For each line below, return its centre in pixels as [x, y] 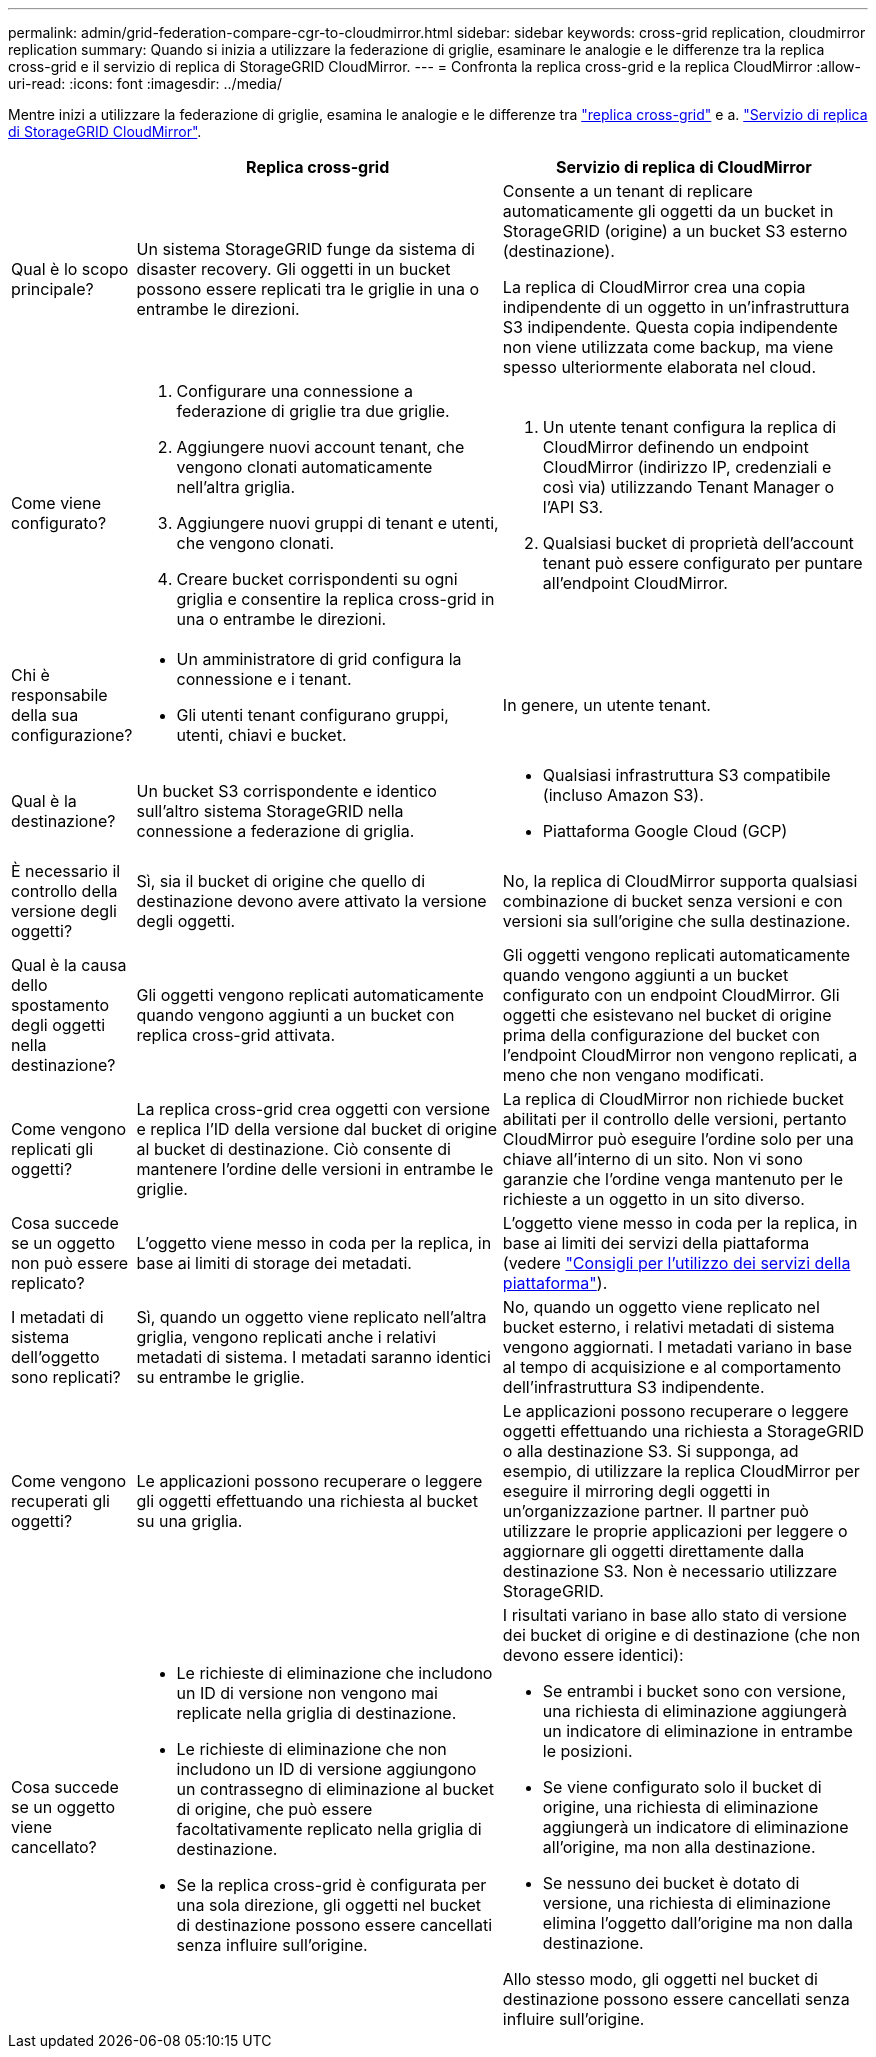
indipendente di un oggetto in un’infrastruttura [676, 307]
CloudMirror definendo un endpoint [675, 447]
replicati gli [52, 1149]
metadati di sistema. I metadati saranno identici [313, 1357]
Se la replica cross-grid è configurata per [331, 1885]
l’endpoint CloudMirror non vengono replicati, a [680, 1055]
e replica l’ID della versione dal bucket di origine [317, 1129]
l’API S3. [573, 507]
